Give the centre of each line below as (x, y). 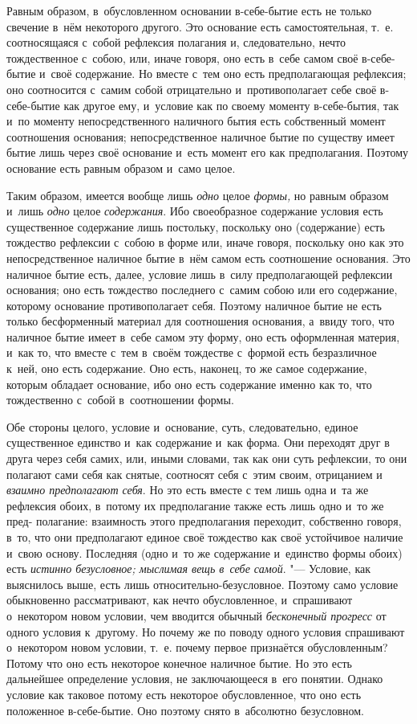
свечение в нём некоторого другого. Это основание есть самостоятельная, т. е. (200, 26)
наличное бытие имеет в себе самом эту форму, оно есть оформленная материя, (203, 336)
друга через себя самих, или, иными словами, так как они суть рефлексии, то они (207, 458)
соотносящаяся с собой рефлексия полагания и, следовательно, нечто (176, 42)
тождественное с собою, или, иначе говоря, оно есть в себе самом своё (182, 57)
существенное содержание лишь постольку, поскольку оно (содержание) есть (196, 226)
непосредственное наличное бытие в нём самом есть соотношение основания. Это (208, 258)
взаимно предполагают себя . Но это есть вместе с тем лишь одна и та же (188, 490)
